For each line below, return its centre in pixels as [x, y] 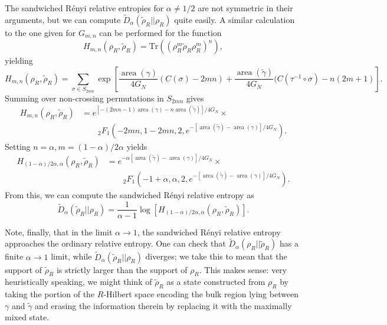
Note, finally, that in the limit [59, 232]
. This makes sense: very [243, 269]
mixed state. [27, 317]
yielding [19, 60]
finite [14, 256]
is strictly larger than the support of [122, 269]
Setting [18, 146]
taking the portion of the [50, 294]
